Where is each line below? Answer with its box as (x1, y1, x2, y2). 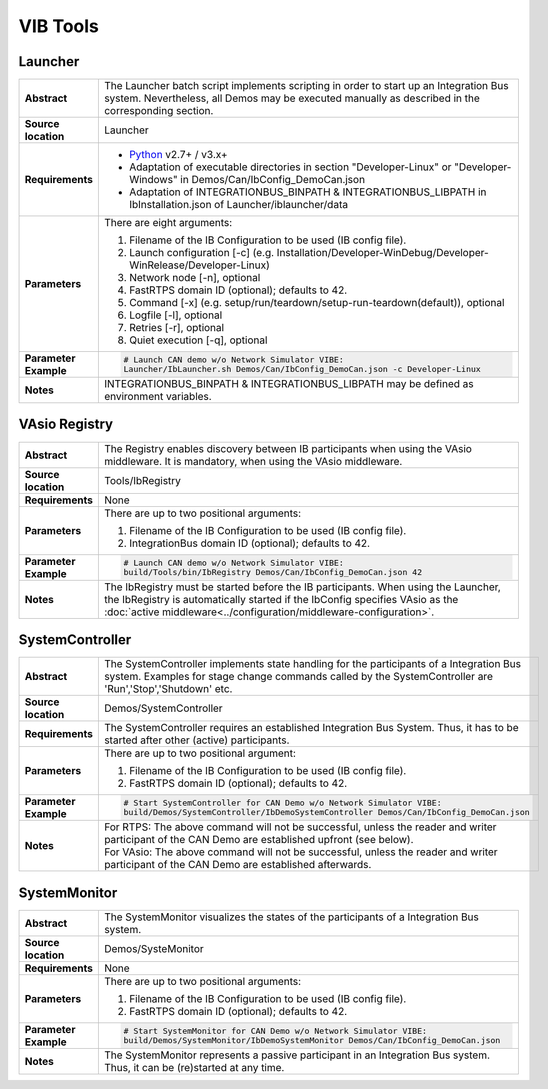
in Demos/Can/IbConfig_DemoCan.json (180, 173, 365, 187)
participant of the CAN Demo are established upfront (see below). (103, 833, 414, 847)
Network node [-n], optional (128, 271, 261, 285)
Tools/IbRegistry (103, 473, 182, 487)
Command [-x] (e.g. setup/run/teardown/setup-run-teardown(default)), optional (128, 296, 505, 310)
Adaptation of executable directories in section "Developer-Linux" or (128, 160, 452, 174)
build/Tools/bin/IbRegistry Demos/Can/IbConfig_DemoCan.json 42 (123, 566, 423, 577)
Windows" (128, 173, 179, 187)
